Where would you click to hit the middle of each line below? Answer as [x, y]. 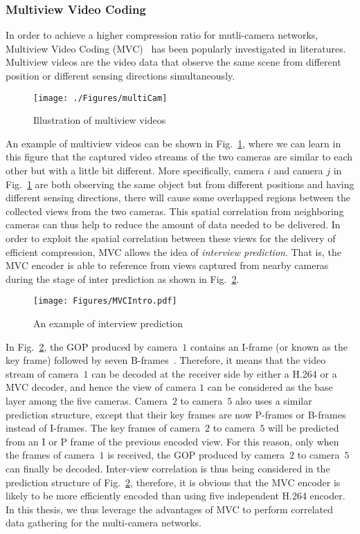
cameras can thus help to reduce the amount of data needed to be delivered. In [173, 224]
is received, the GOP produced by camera [196, 455]
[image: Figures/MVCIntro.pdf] [105, 301]
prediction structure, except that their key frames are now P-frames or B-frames [176, 414]
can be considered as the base [270, 387]
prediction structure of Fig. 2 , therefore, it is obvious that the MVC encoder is [173, 482]
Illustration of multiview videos [100, 120]
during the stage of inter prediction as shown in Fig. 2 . [123, 278]
